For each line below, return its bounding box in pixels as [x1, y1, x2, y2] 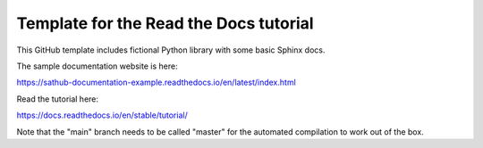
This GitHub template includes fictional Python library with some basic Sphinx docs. [16, 45, 326, 55]
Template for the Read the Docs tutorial [16, 13, 314, 33]
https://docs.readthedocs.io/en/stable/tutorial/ [16, 110, 188, 120]
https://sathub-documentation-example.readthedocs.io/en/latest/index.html [16, 77, 297, 88]
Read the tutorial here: [16, 94, 98, 104]
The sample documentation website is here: [16, 61, 178, 71]
